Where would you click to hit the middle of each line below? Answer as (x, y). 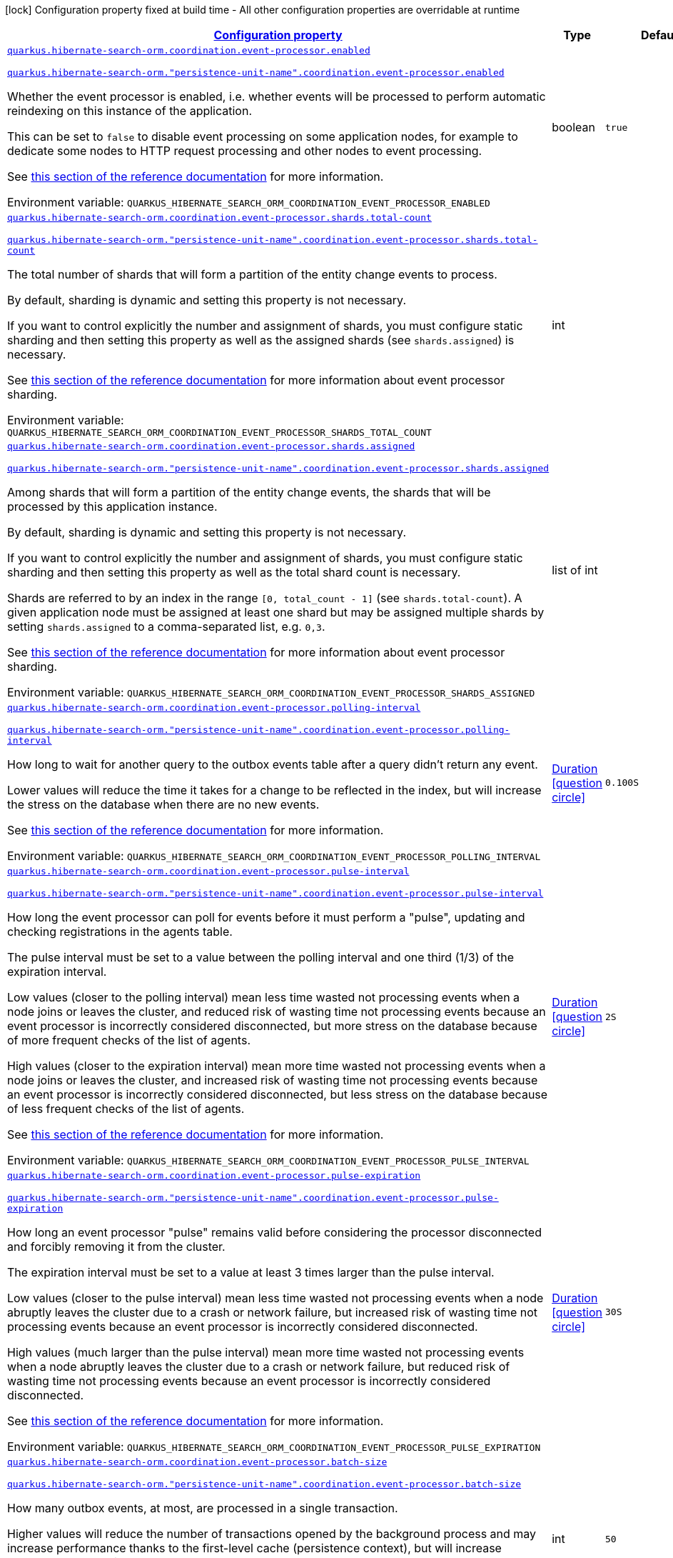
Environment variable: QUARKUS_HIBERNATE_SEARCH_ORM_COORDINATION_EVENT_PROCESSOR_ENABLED (249, 202)
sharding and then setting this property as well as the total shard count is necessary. (234, 572)
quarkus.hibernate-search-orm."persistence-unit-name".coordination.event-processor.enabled (256, 73)
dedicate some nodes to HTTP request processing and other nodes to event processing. (245, 151)
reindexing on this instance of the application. (130, 111)
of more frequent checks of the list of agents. (129, 1040)
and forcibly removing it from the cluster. (116, 1247)
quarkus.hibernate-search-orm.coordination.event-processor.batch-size (197, 1462)
